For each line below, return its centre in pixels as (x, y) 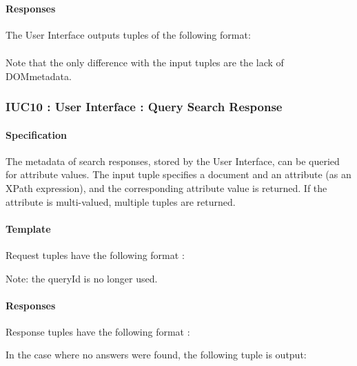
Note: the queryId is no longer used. (82, 278)
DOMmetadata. (39, 76)
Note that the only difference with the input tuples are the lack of (145, 62)
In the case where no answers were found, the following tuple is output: (156, 355)
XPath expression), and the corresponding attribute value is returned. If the (166, 187)
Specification (36, 134)
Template (28, 228)
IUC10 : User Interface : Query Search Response (144, 107)
